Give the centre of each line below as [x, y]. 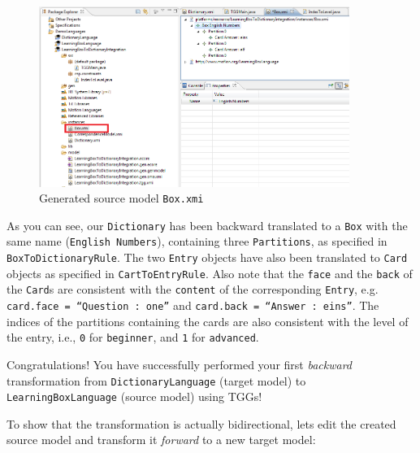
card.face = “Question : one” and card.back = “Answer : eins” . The [193, 305]
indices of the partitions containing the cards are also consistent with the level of [208, 321]
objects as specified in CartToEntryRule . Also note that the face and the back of [210, 273]
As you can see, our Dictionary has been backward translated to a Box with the [207, 225]
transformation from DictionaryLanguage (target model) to [156, 380]
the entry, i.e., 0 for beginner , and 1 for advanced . [133, 337]
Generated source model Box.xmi [121, 198]
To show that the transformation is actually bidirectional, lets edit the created [201, 423]
